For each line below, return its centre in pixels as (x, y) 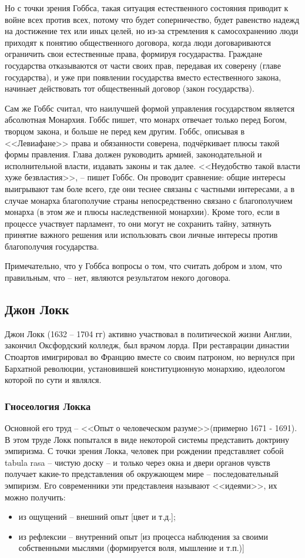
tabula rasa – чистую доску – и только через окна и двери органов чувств (138, 462)
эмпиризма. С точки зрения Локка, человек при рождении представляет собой (144, 451)
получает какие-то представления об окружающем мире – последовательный (142, 474)
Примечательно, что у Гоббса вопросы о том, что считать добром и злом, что (143, 266)
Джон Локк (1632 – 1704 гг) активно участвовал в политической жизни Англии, (148, 333)
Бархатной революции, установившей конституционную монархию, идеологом (145, 368)
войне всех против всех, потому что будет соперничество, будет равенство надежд (152, 19)
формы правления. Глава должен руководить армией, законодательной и (133, 154)
